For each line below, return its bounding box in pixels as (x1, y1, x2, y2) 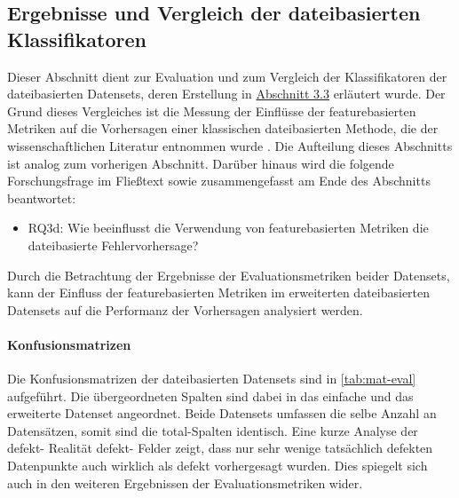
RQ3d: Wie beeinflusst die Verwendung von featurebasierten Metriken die (28, 218, 429, 237)
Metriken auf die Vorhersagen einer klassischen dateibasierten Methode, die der (7, 119, 439, 138)
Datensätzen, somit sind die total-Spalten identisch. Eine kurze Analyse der (7, 421, 418, 439)
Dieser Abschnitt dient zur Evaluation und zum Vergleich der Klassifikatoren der (7, 67, 447, 85)
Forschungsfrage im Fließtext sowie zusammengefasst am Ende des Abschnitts (7, 171, 431, 190)
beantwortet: (7, 188, 76, 207)
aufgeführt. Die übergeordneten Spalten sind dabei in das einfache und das (7, 386, 414, 405)
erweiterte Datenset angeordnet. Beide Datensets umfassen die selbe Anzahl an (7, 404, 437, 423)
